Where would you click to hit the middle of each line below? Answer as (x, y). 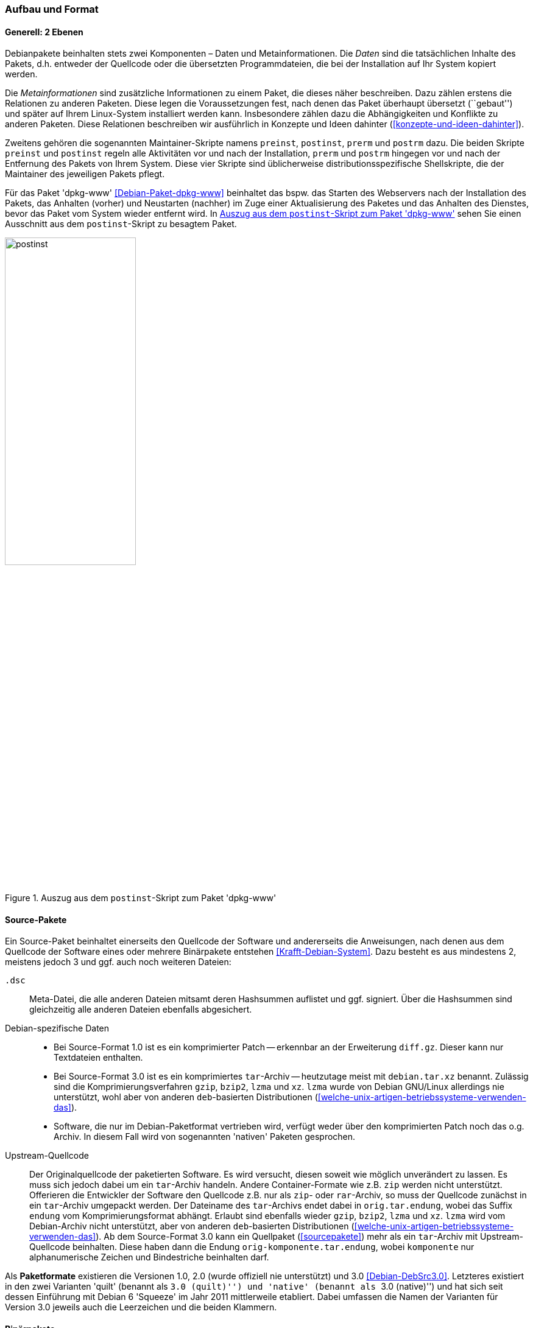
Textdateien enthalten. (98, 1058)
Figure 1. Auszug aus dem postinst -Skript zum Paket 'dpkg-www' (141, 898)
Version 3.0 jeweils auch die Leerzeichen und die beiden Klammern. (141, 1307)
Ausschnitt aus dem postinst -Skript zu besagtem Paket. (121, 224)
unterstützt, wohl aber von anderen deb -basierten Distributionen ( (186, 1097)
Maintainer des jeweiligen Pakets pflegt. (85, 174)
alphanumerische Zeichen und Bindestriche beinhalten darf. (149, 1257)
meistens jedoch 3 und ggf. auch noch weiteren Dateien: (118, 962)
